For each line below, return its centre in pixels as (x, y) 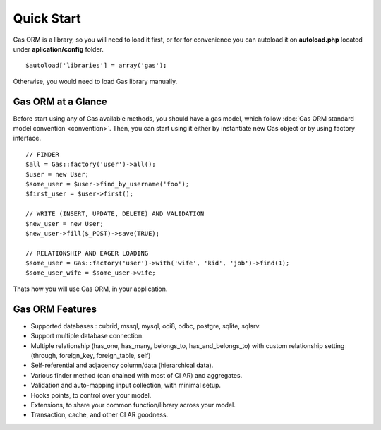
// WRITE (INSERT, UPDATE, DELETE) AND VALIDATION (115, 214)
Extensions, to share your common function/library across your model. (133, 405)
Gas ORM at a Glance (60, 101)
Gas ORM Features (55, 309)
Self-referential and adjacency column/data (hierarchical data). (122, 365)
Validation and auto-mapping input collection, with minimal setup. (126, 386)
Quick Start (47, 18)
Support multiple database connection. (87, 336)
